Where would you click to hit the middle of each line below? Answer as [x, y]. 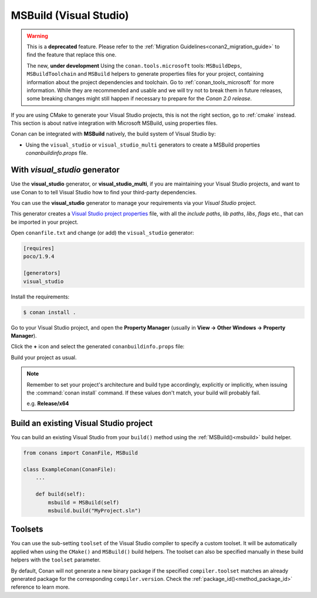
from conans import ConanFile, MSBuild [80, 453]
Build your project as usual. [44, 357]
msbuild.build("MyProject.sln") [94, 510]
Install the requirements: [40, 297]
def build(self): [60, 494]
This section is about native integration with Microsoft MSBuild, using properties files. [114, 123]
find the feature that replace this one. [72, 55]
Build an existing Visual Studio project [82, 423]
